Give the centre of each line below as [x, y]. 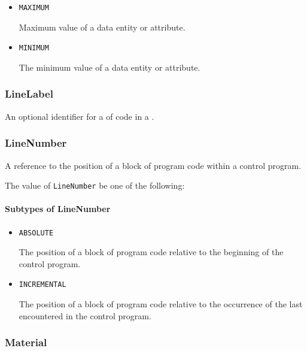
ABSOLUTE [36, 233]
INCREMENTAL [42, 285]
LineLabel [29, 94]
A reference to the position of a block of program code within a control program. [153, 165]
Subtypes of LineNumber [58, 209]
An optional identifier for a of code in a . [80, 116]
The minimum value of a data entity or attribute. [110, 67]
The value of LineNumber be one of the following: [95, 185]
